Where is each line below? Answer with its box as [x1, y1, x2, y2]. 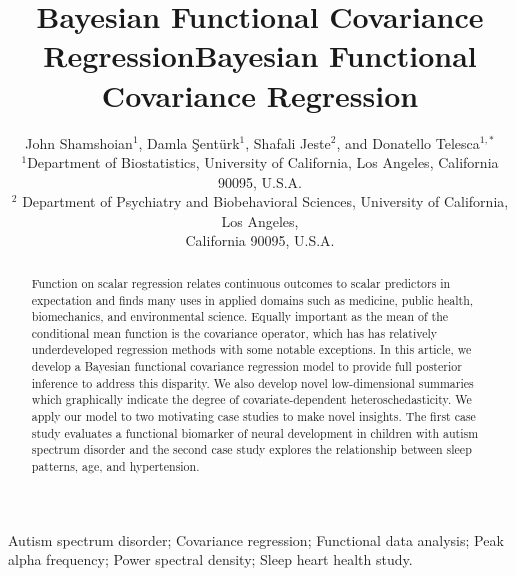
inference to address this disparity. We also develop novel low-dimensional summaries [31, 374, 474, 391]
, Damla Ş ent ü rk [138, 132, 240, 153]
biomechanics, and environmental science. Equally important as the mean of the [31, 308, 449, 325]
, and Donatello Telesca [336, 132, 480, 153]
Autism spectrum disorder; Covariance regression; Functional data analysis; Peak [8, 529, 504, 550]
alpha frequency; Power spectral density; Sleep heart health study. [8, 549, 413, 570]
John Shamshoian [25, 132, 133, 153]
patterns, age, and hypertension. [31, 458, 200, 475]
